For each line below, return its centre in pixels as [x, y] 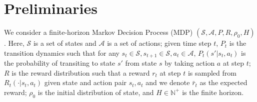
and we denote [168, 82]
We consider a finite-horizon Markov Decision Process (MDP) [98, 32]
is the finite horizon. [213, 92]
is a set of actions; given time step [159, 43]
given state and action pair [85, 82]
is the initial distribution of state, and [96, 92]
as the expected [223, 82]
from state [141, 63]
